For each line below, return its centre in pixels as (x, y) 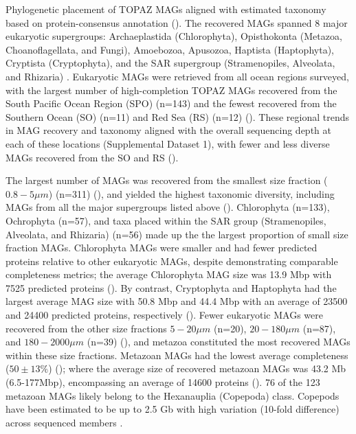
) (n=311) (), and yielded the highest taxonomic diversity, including (191, 193)
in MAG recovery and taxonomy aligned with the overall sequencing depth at (168, 130)
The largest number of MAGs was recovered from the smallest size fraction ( (167, 180)
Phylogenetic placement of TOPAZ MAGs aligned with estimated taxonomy (166, 9)
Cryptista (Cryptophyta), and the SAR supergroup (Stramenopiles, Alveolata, (170, 63)
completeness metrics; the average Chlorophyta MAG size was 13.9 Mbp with (169, 274)
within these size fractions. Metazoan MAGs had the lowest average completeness (177, 355)
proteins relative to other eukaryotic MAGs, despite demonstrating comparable (172, 261)
